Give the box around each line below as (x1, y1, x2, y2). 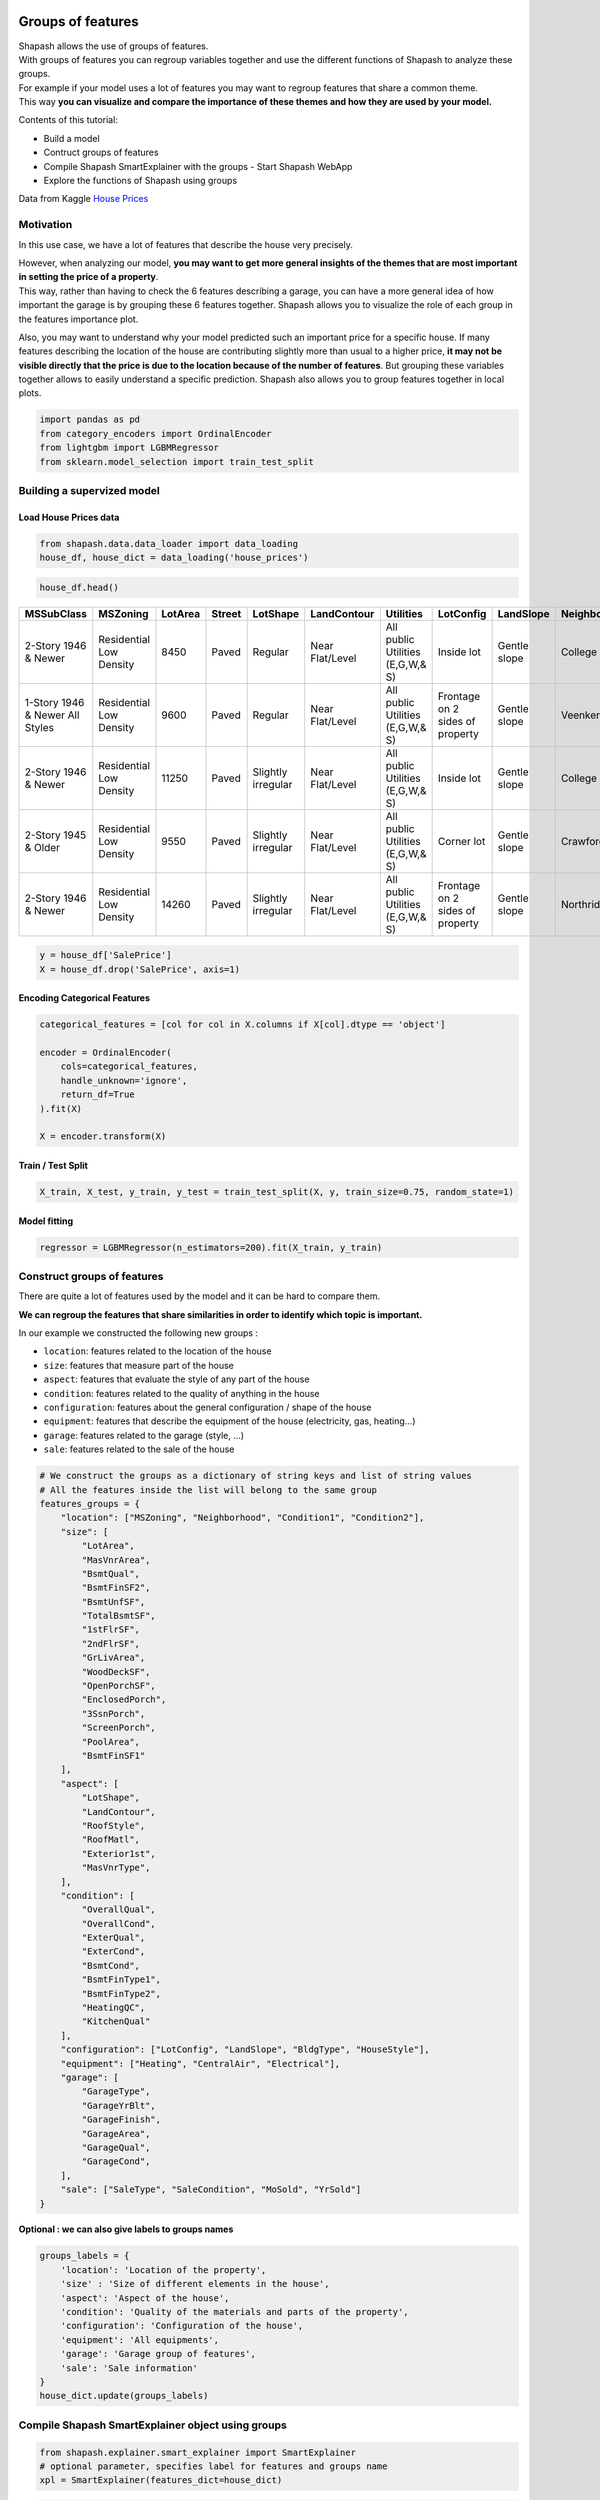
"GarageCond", (81, 2156, 151, 2167)
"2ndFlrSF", (81, 1638, 140, 1649)
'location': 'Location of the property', (60, 2264, 267, 2275)
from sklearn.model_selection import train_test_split (39, 456, 314, 467)
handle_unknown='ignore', (60, 1075, 188, 1086)
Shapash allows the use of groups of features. (18, 40, 209, 52)
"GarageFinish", (81, 2114, 162, 2125)
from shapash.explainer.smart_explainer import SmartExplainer (39, 2446, 357, 2458)
